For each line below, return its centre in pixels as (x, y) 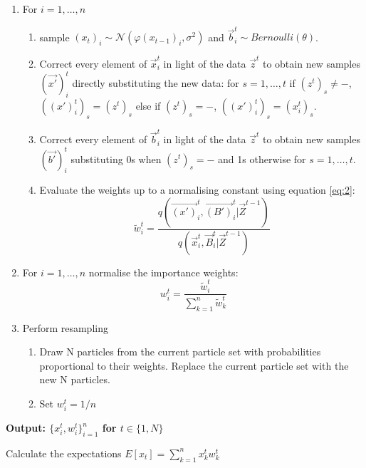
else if (148, 105)
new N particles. (75, 379)
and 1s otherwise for (262, 158)
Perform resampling (65, 327)
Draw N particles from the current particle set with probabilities (180, 352)
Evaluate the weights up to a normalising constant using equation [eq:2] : (197, 190)
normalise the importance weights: (163, 272)
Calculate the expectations (64, 453)
